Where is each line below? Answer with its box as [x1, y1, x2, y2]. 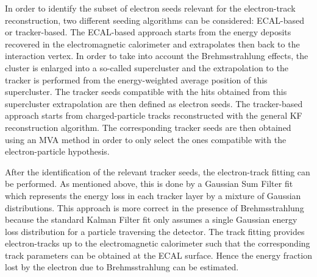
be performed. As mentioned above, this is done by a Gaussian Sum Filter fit [5, 177, 293, 190]
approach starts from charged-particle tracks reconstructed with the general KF [5, 109, 302, 122]
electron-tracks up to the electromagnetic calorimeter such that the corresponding [5, 237, 310, 250]
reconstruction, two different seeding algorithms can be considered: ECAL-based [5, 13, 304, 26]
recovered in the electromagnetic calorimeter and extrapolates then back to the [5, 37, 300, 50]
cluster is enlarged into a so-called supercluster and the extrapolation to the [5, 61, 288, 74]
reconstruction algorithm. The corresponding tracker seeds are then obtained [5, 121, 291, 133]
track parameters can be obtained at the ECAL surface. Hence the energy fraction [5, 248, 312, 261]
